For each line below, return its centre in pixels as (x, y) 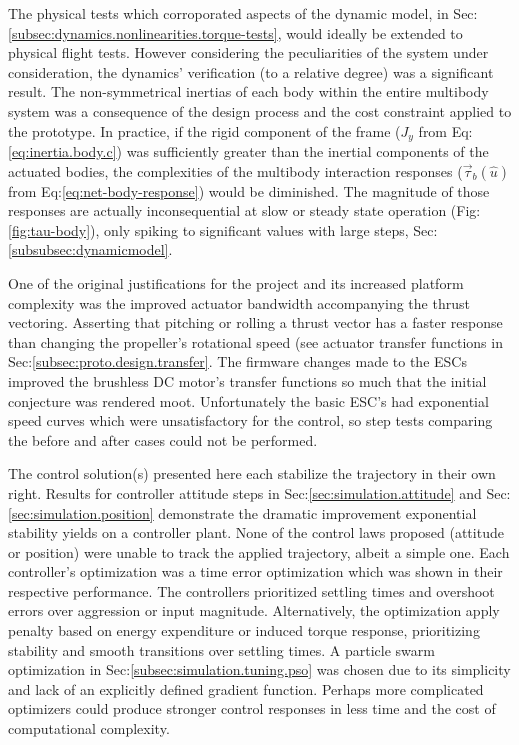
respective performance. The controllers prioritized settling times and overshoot (251, 590)
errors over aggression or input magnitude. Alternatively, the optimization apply (254, 610)
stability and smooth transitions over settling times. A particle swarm (221, 649)
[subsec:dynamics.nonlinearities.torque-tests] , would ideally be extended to (235, 32)
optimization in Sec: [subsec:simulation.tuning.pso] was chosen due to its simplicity (259, 669)
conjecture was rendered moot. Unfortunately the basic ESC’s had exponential (248, 400)
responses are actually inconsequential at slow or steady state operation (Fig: (244, 210)
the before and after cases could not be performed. (163, 439)
